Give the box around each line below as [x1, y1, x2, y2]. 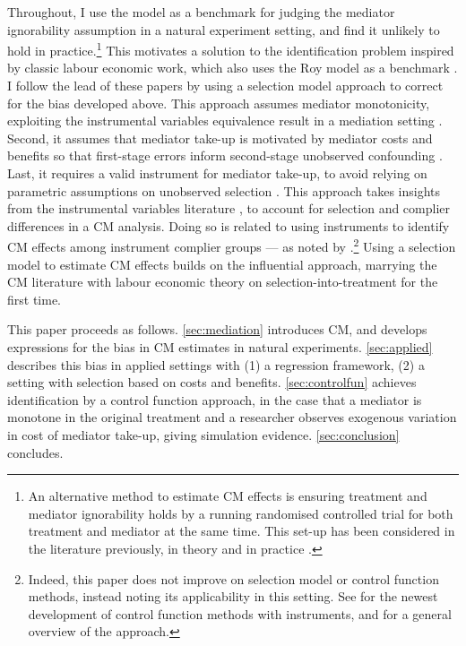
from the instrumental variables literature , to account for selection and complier [7, 199, 451, 218]
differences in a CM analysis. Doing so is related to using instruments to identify [7, 216, 450, 235]
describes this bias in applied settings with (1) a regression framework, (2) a [7, 355, 425, 374]
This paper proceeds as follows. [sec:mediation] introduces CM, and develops [7, 320, 427, 339]
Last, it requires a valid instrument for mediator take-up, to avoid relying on [7, 164, 427, 182]
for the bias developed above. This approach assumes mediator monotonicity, [7, 93, 430, 112]
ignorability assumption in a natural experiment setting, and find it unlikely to [7, 20, 440, 39]
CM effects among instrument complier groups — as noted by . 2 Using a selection [7, 235, 456, 256]
